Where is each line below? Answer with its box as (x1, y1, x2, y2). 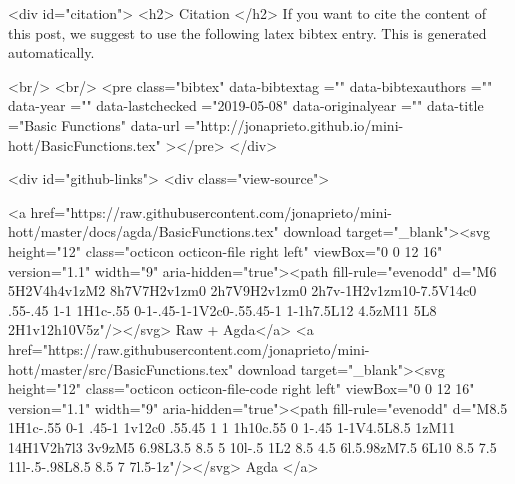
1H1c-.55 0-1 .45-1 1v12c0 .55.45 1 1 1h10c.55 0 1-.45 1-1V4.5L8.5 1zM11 (8, 417, 456, 438)
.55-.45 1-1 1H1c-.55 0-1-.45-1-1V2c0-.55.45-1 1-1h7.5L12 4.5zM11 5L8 (8, 299, 437, 320)
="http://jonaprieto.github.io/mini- (184, 114, 404, 135)
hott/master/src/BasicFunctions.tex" (8, 358, 234, 379)
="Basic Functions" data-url (8, 114, 180, 135)
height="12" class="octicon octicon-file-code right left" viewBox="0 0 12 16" (8, 378, 475, 399)
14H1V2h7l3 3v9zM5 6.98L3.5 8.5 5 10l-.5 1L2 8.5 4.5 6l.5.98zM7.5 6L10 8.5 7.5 (8, 436, 497, 457)
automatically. (8, 42, 95, 63)
